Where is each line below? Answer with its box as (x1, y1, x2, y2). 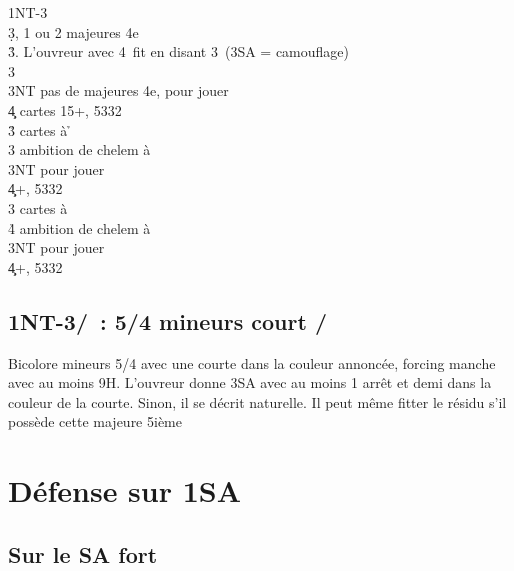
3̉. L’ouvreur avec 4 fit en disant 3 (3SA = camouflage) (8, 41, 350, 62)
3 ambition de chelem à (8, 139, 151, 160)
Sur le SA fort (8, 538, 158, 569)
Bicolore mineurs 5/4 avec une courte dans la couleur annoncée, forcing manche (8, 352, 496, 373)
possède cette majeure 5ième (8, 411, 182, 432)
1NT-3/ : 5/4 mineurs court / (8, 305, 327, 336)
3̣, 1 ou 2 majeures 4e (8, 21, 139, 42)
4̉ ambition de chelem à (8, 217, 151, 238)
